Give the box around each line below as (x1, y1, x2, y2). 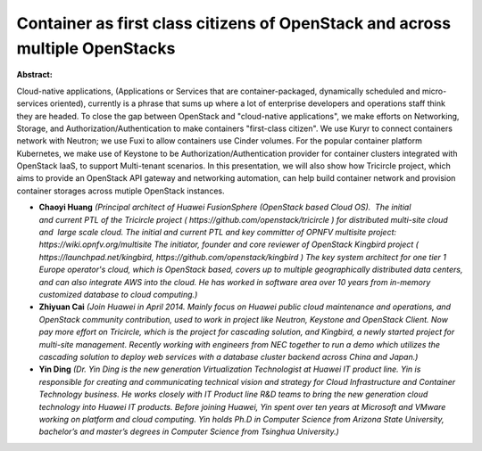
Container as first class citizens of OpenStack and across (16, 13, 451, 33)
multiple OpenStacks (16, 38, 176, 58)
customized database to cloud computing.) (38, 289, 198, 299)
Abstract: (16, 70, 53, 80)
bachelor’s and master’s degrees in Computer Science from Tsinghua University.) (38, 426, 339, 437)
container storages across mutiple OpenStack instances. (16, 185, 225, 196)
